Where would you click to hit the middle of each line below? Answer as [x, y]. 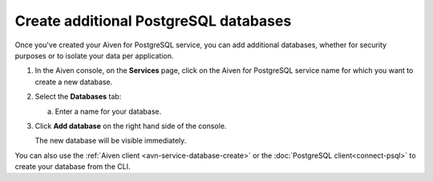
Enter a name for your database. [108, 111]
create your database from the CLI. [73, 167]
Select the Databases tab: [78, 97]
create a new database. [74, 82]
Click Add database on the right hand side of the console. [131, 126]
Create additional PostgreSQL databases [153, 21]
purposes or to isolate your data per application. [94, 55]
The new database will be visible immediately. [111, 141]
